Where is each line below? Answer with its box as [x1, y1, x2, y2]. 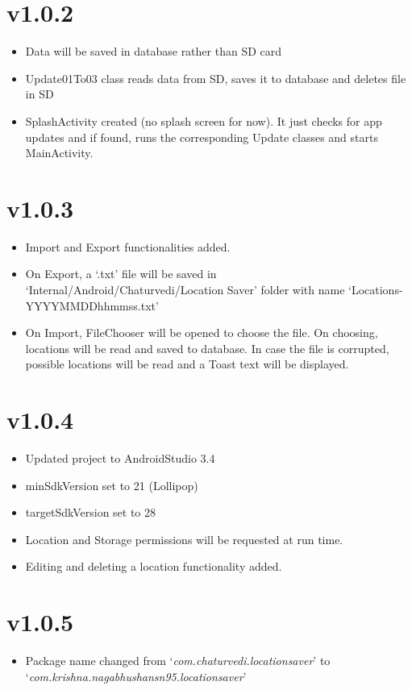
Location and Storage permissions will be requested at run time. [25, 530, 343, 547]
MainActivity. [25, 144, 94, 161]
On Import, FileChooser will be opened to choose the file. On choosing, [25, 324, 378, 341]
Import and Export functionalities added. [25, 238, 231, 255]
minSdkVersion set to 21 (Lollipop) [25, 476, 198, 493]
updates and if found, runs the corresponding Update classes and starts [25, 128, 378, 145]
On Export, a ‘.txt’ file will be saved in [25, 265, 217, 282]
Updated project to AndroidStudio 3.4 [25, 450, 215, 467]
